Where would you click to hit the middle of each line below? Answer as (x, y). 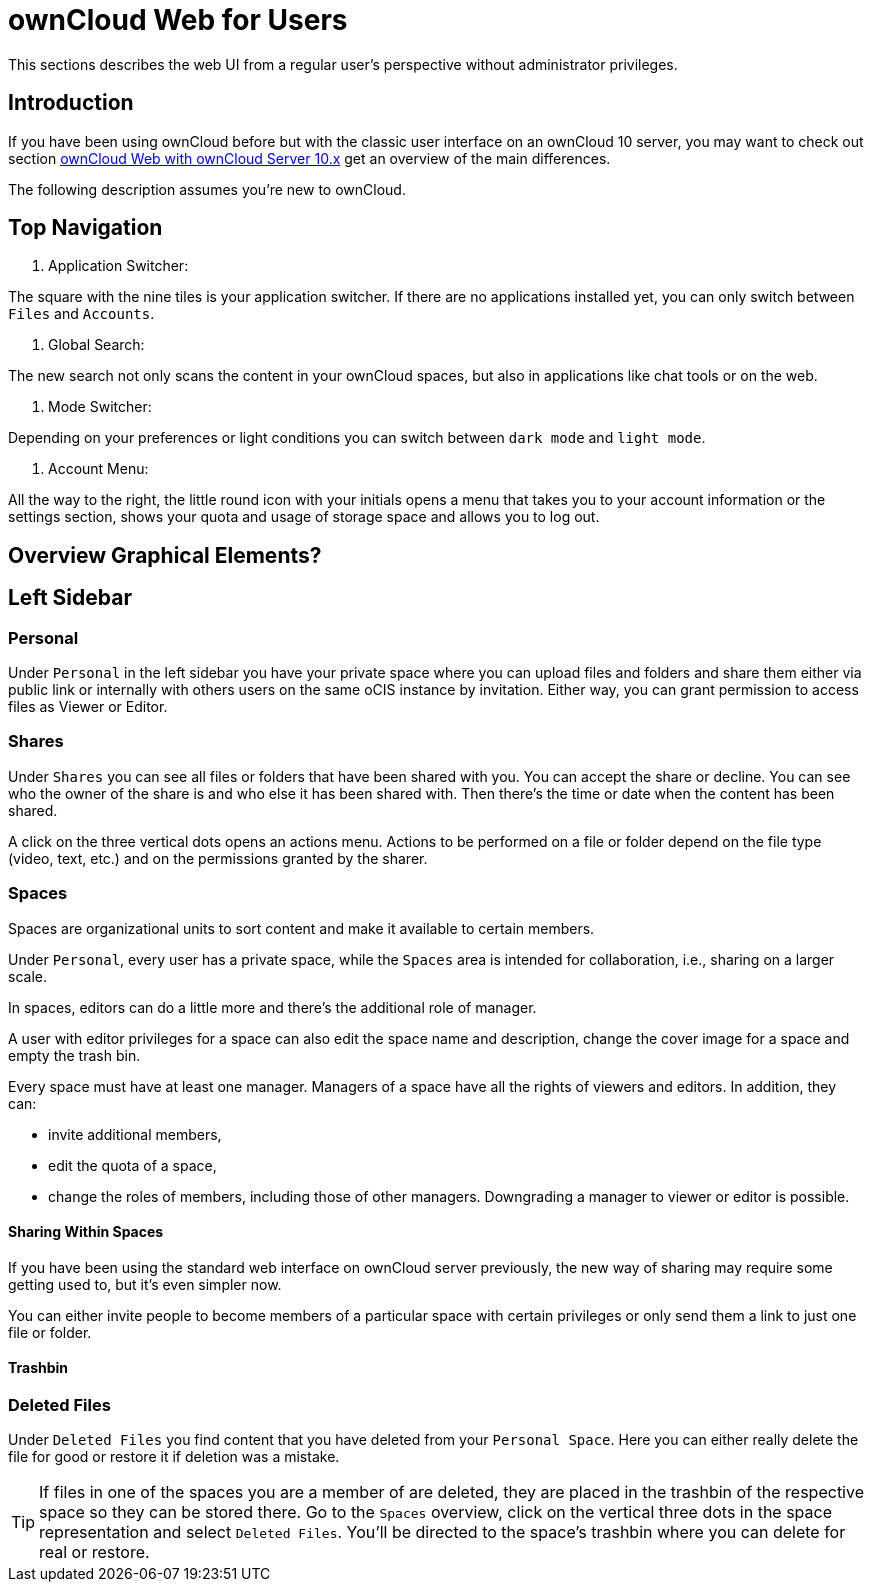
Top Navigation (85, 228)
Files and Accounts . (81, 314)
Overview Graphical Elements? (165, 555)
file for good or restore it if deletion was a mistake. (174, 1457)
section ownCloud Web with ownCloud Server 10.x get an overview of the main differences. (309, 158)
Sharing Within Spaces (86, 1232)
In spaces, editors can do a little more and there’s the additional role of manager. (272, 1007)
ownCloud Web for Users (178, 20)
